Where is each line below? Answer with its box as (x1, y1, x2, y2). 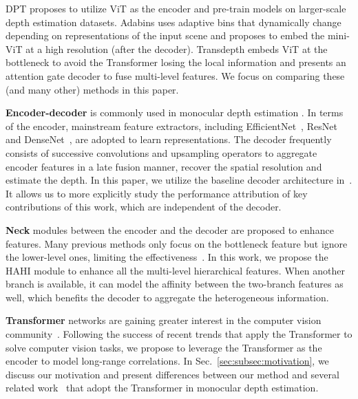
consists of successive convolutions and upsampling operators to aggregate (6, 145, 317, 160)
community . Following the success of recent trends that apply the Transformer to (6, 327, 352, 341)
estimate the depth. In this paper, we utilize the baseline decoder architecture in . (6, 173, 352, 187)
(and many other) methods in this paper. (6, 82, 179, 96)
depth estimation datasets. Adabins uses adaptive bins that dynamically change (6, 14, 341, 29)
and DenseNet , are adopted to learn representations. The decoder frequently (6, 132, 332, 147)
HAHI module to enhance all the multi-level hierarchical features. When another (6, 263, 345, 277)
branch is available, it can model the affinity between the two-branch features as (6, 277, 344, 291)
